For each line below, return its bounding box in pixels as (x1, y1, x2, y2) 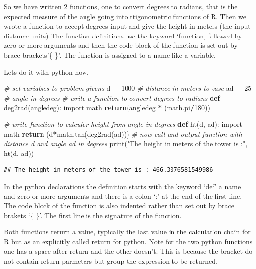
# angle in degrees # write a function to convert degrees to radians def (4, 92, 220, 103)
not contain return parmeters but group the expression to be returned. (4, 256, 217, 266)
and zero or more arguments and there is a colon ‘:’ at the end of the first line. (4, 191, 242, 201)
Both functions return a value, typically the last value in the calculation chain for (4, 227, 251, 237)
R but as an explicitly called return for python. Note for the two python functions (4, 236, 253, 246)
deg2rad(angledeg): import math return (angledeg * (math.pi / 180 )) (4, 102, 210, 113)
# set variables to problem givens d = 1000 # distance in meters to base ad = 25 (4, 83, 252, 93)
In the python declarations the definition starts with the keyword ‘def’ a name (4, 181, 241, 191)
